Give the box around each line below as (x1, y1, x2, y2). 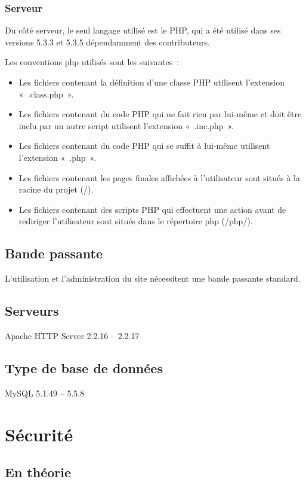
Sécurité (5, 422, 73, 446)
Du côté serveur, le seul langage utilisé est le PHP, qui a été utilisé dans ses (5, 24, 281, 36)
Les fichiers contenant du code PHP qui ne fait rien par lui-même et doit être (18, 108, 302, 120)
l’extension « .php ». (18, 151, 97, 163)
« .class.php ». (18, 87, 74, 100)
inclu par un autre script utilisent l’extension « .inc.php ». (18, 119, 234, 132)
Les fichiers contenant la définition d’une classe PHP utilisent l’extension (18, 76, 285, 88)
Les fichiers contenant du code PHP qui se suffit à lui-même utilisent (18, 139, 270, 152)
